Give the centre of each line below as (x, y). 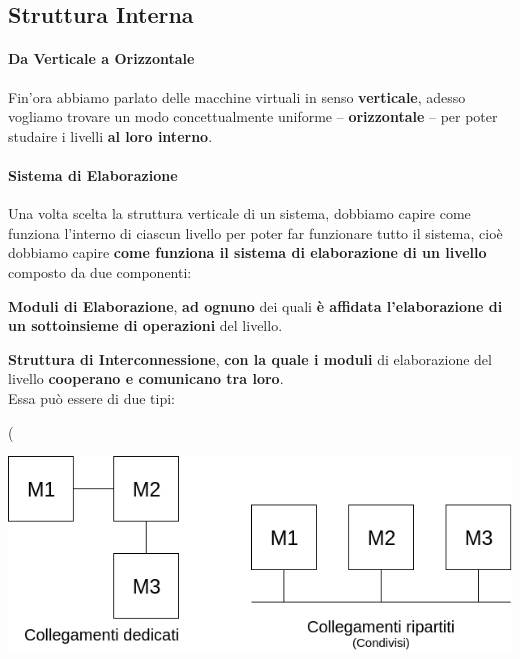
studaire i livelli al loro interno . (110, 135)
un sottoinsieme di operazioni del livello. (145, 325)
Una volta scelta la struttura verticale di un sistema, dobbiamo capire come (239, 213)
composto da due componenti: (100, 271)
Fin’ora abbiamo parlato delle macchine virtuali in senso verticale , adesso (237, 96)
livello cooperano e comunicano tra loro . (146, 378)
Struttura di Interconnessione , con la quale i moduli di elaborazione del (250, 358)
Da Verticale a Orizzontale (101, 58)
